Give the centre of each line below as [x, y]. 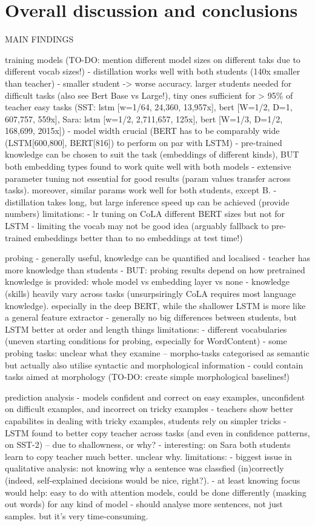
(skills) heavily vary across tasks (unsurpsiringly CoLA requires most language [151, 293]
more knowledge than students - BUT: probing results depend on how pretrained [155, 269]
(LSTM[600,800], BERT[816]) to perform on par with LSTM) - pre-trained [144, 142]
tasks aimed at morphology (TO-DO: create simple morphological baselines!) [148, 377]
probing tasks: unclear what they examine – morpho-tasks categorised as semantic [157, 352]
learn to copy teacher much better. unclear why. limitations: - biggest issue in [148, 456]
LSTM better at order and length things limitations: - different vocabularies [146, 329]
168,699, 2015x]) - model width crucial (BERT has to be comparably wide [142, 131]
